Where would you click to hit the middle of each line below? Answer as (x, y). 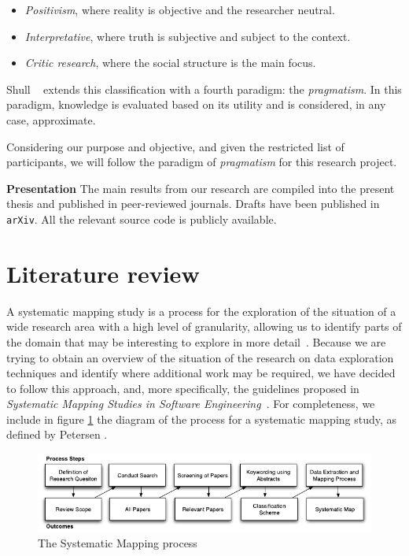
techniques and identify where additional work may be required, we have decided (201, 373)
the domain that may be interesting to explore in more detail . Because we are (196, 341)
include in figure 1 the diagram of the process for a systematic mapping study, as (202, 419)
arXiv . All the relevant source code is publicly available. (142, 219)
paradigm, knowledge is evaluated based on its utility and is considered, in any (196, 104)
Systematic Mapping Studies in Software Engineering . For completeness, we (191, 404)
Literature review (103, 273)
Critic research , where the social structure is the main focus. (170, 63)
